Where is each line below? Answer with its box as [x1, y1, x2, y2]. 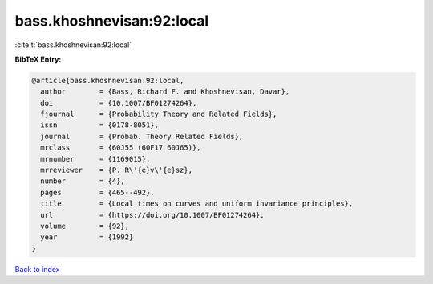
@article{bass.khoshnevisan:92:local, [31, 76, 184, 85]
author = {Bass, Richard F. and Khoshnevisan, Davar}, [40, 87, 290, 96]
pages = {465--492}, [40, 188, 156, 197]
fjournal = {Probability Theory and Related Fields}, [40, 110, 277, 119]
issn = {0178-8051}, [40, 121, 160, 130]
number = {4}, [40, 177, 126, 186]
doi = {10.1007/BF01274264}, [40, 98, 197, 107]
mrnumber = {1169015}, [40, 154, 151, 163]
